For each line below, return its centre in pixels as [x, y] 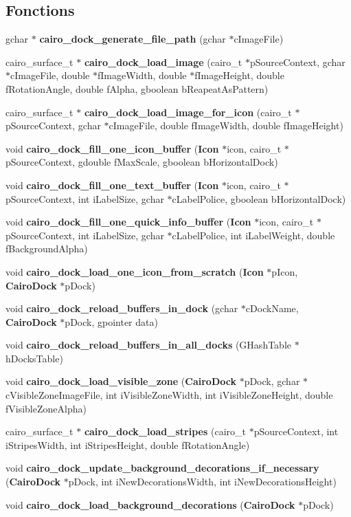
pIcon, [285, 271]
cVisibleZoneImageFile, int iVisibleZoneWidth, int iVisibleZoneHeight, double [169, 395]
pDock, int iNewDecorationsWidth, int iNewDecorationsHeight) [202, 482]
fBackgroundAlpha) [47, 249]
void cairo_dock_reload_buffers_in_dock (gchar [122, 308]
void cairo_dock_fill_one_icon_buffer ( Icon [112, 148]
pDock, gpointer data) [111, 321]
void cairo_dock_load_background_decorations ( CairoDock [150, 504]
